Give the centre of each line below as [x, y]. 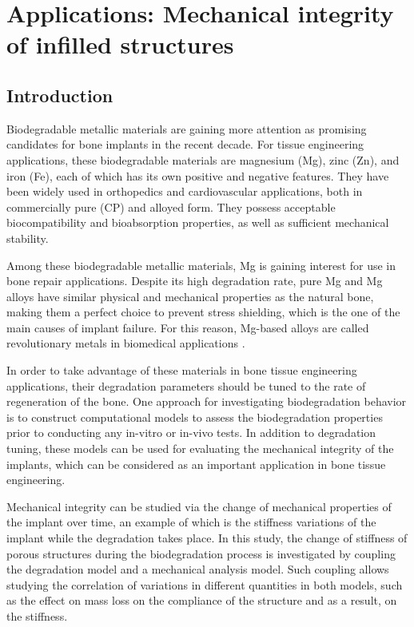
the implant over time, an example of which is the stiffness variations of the [191, 522]
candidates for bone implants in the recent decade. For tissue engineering [185, 144]
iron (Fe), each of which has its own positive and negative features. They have [198, 175]
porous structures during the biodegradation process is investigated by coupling [201, 553]
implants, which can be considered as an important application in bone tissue [196, 464]
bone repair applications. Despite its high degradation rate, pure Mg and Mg [195, 281]
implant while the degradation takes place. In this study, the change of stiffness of [207, 538]
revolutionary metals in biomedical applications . [126, 343]
